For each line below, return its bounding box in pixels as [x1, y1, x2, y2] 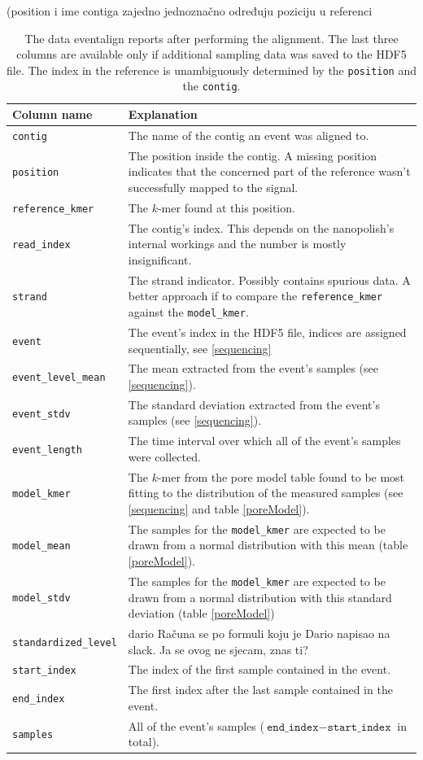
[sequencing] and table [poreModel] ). [128, 500, 310, 517]
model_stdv [12, 592, 71, 605]
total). [128, 733, 159, 750]
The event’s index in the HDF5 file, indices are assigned [128, 323, 407, 340]
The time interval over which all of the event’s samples [128, 432, 401, 449]
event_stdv [12, 408, 71, 420]
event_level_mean [12, 372, 106, 384]
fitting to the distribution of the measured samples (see [128, 484, 403, 501]
